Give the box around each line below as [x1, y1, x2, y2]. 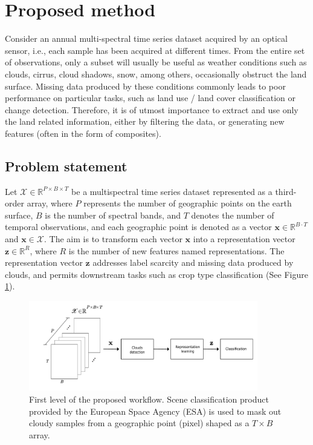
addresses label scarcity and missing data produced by [92, 256, 294, 269]
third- [275, 185, 297, 197]
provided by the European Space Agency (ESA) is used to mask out [29, 404, 282, 417]
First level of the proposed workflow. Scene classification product [29, 392, 269, 405]
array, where [27, 197, 73, 209]
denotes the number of [191, 208, 274, 221]
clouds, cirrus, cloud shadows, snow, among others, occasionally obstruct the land [5, 67, 307, 80]
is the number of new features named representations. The [68, 244, 285, 257]
